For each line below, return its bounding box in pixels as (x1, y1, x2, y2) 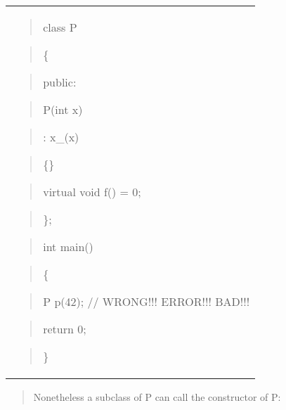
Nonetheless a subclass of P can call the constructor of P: (33, 390, 281, 404)
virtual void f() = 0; (43, 184, 141, 200)
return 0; (43, 321, 86, 337)
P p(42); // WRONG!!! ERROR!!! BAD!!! (43, 293, 250, 309)
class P (43, 19, 77, 35)
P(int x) (43, 101, 83, 117)
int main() (43, 238, 93, 255)
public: (43, 74, 77, 90)
